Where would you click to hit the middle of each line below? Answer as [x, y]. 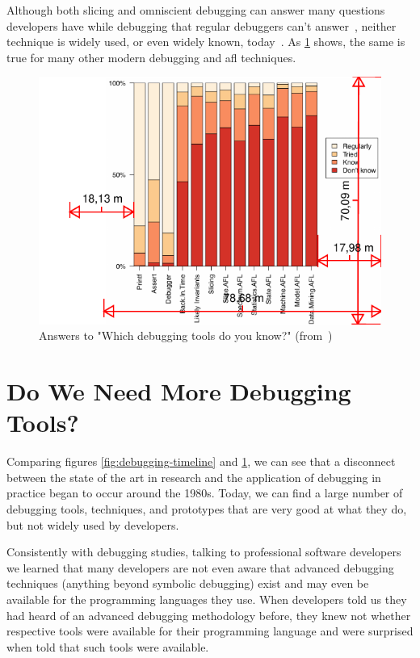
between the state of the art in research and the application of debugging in [194, 477]
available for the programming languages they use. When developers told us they [207, 599]
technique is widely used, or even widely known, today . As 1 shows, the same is [206, 42]
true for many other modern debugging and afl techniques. [151, 57]
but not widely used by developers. [93, 524]
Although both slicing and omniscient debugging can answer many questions [196, 10]
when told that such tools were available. [108, 646]
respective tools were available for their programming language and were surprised [210, 631]
